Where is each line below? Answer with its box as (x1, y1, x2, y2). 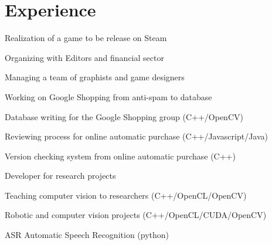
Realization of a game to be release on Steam (5, 32, 167, 44)
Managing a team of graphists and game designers (5, 71, 185, 83)
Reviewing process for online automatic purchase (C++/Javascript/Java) (5, 130, 268, 142)
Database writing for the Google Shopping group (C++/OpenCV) (5, 110, 243, 122)
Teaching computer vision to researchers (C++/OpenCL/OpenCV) (5, 189, 247, 201)
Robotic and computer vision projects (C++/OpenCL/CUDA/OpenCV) (5, 209, 267, 221)
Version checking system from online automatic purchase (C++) (5, 149, 236, 162)
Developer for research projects (5, 169, 116, 182)
